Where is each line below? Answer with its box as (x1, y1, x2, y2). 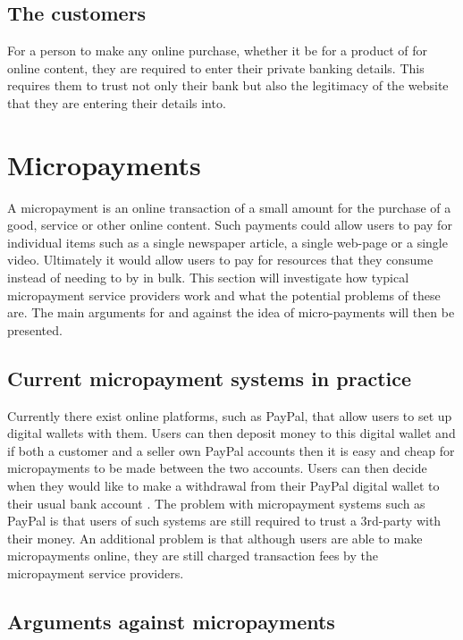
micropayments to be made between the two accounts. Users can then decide (7, 459, 427, 477)
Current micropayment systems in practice (7, 364, 412, 392)
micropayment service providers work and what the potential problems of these (7, 285, 441, 304)
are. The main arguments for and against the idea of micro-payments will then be (7, 303, 455, 322)
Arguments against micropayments (7, 607, 335, 635)
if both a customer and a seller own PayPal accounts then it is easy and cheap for (7, 441, 455, 459)
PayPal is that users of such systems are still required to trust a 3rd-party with (7, 511, 442, 530)
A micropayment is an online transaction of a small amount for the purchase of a (7, 198, 451, 216)
